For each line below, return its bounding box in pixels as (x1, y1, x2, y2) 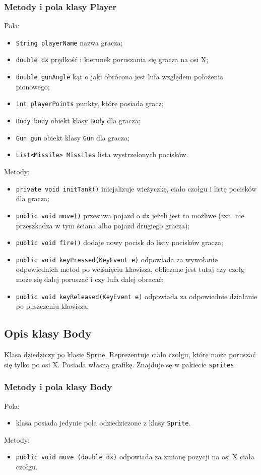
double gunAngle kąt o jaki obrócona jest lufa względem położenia (16, 71, 224, 82)
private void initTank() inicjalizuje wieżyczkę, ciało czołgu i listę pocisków (16, 183, 257, 194)
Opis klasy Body (4, 325, 92, 341)
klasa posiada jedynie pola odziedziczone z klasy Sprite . (16, 417, 191, 428)
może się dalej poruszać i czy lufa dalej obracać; (16, 274, 164, 284)
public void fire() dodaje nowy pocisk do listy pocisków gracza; (16, 237, 223, 248)
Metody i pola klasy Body (4, 381, 112, 393)
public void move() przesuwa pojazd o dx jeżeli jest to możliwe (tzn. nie (16, 210, 244, 220)
